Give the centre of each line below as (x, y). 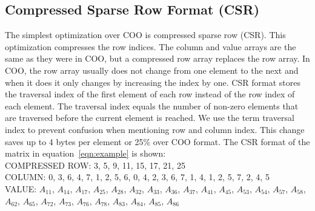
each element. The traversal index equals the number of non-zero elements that (152, 105)
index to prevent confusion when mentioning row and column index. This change (155, 129)
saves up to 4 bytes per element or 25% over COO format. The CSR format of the (157, 141)
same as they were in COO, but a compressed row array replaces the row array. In (157, 58)
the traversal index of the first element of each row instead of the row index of (150, 94)
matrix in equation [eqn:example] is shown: (85, 153)
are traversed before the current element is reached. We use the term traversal (150, 118)
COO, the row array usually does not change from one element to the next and (152, 70)
